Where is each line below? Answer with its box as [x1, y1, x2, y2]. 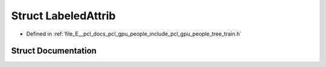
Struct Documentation [11, 46, 97, 56]
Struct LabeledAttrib [11, 9, 116, 22]
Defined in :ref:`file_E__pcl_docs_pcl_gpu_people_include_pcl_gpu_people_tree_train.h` [26, 30, 242, 37]
